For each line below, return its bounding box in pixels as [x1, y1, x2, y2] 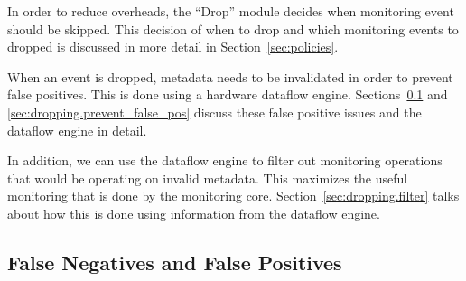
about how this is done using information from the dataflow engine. [7, 203, 380, 222]
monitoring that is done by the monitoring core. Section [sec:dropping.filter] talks [7, 186, 460, 205]
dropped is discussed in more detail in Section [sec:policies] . [7, 37, 339, 56]
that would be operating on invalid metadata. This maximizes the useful [7, 168, 408, 187]
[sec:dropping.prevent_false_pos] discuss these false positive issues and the [7, 102, 422, 121]
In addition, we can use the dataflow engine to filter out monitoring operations [7, 151, 443, 170]
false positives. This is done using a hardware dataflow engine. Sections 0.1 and [7, 85, 448, 104]
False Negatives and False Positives [7, 248, 342, 276]
